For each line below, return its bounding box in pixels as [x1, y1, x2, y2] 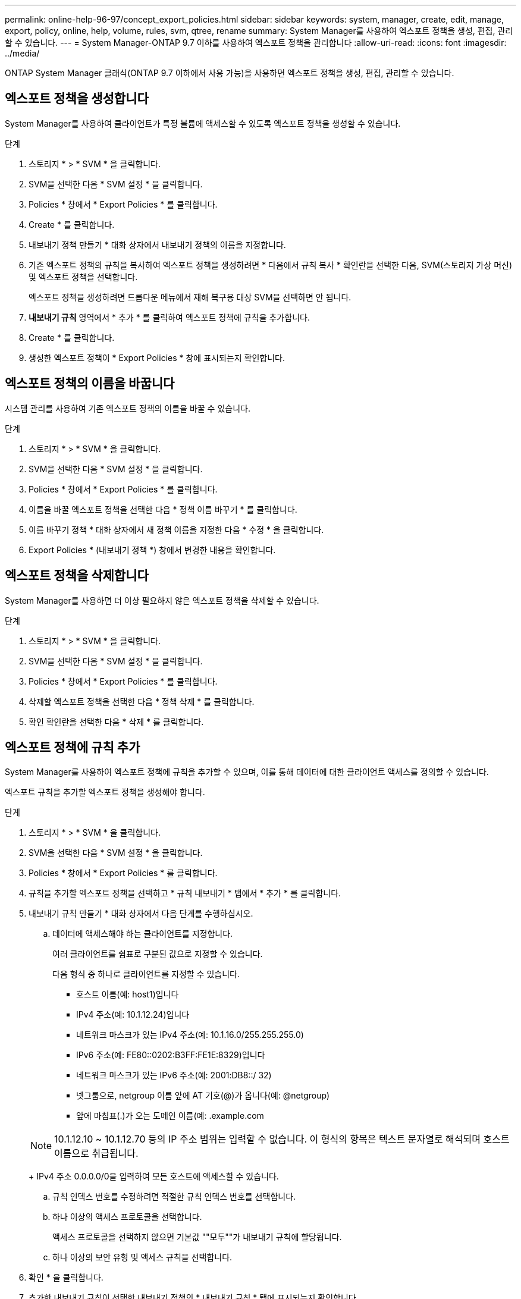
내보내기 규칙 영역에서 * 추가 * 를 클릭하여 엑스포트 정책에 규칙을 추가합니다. [29, 312, 310, 322]
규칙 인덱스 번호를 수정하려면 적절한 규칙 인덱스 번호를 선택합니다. [52, 1191, 296, 1202]
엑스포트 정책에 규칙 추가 [5, 739, 140, 755]
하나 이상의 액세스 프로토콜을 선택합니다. [52, 1212, 202, 1222]
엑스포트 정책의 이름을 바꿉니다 [5, 376, 175, 391]
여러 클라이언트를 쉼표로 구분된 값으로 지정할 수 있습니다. [52, 949, 263, 959]
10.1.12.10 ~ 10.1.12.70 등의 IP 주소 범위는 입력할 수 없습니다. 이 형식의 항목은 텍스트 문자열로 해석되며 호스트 [54, 1133, 510, 1146]
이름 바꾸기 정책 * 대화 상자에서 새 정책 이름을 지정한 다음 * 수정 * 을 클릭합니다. [29, 524, 324, 535]
